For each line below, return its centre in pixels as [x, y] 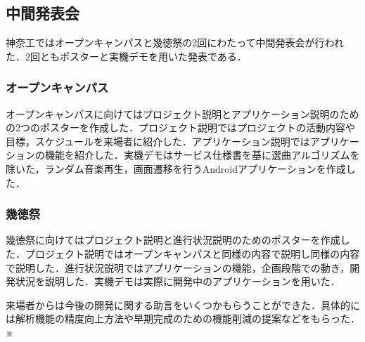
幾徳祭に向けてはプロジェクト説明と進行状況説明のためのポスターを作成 [173, 240]
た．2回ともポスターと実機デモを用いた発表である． [126, 56]
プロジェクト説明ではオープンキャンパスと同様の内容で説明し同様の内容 [192, 253]
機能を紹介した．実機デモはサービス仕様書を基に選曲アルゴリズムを [202, 155]
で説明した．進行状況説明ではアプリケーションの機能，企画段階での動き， [178, 267]
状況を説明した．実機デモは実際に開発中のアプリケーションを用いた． [178, 281]
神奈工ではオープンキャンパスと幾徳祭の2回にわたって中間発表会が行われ [175, 42]
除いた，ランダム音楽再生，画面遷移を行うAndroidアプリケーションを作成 [176, 168]
